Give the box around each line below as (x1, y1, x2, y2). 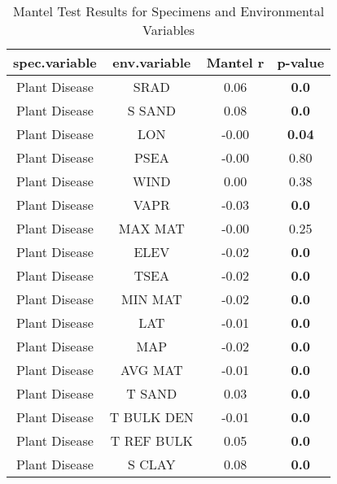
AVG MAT (120, 360, 183, 379)
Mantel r (206, 53, 265, 72)
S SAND (127, 101, 176, 120)
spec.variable (13, 53, 97, 72)
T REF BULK (110, 431, 193, 450)
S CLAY (128, 455, 176, 473)
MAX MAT (118, 219, 185, 238)
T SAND (126, 384, 177, 403)
